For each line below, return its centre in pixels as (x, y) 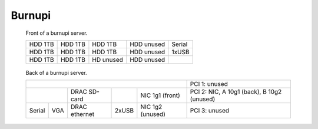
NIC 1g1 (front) (160, 95)
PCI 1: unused (209, 84)
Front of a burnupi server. (57, 33)
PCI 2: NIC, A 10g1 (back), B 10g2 (236, 92)
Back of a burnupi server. (56, 72)
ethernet (82, 114)
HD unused (108, 59)
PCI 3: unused (210, 111)
